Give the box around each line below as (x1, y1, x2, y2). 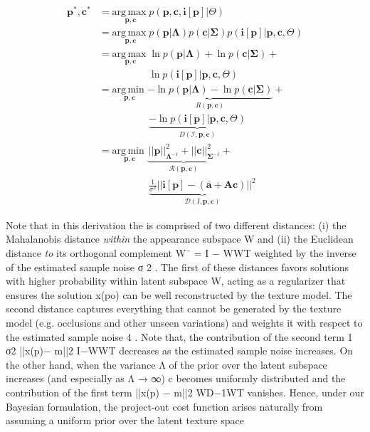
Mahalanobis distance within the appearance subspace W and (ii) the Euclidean (6, 231, 354, 246)
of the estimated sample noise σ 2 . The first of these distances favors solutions (6, 259, 349, 274)
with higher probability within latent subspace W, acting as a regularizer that (6, 273, 346, 288)
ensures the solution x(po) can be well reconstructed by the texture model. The (6, 287, 352, 302)
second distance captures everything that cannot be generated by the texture (6, 301, 342, 316)
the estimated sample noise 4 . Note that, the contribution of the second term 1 (6, 329, 353, 344)
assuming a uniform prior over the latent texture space (6, 413, 244, 428)
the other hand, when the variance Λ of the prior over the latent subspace (6, 357, 327, 372)
